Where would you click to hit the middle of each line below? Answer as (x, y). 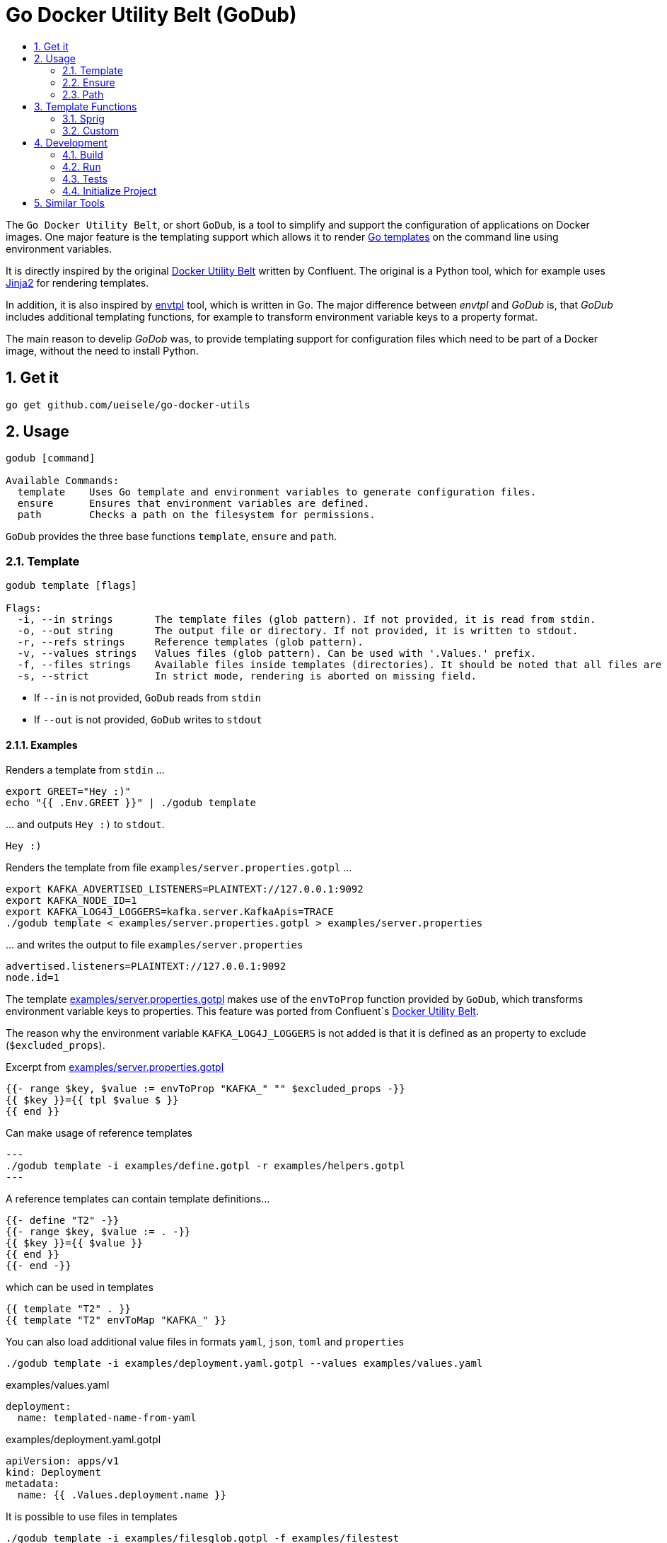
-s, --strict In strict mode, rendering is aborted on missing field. (247, 676)
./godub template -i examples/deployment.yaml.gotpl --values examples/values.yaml (244, 1364)
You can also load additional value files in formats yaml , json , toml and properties (205, 1342)
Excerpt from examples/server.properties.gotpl (115, 1067)
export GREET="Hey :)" (69, 792)
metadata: (33, 1484)
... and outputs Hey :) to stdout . (85, 825)
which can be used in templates (80, 1287)
